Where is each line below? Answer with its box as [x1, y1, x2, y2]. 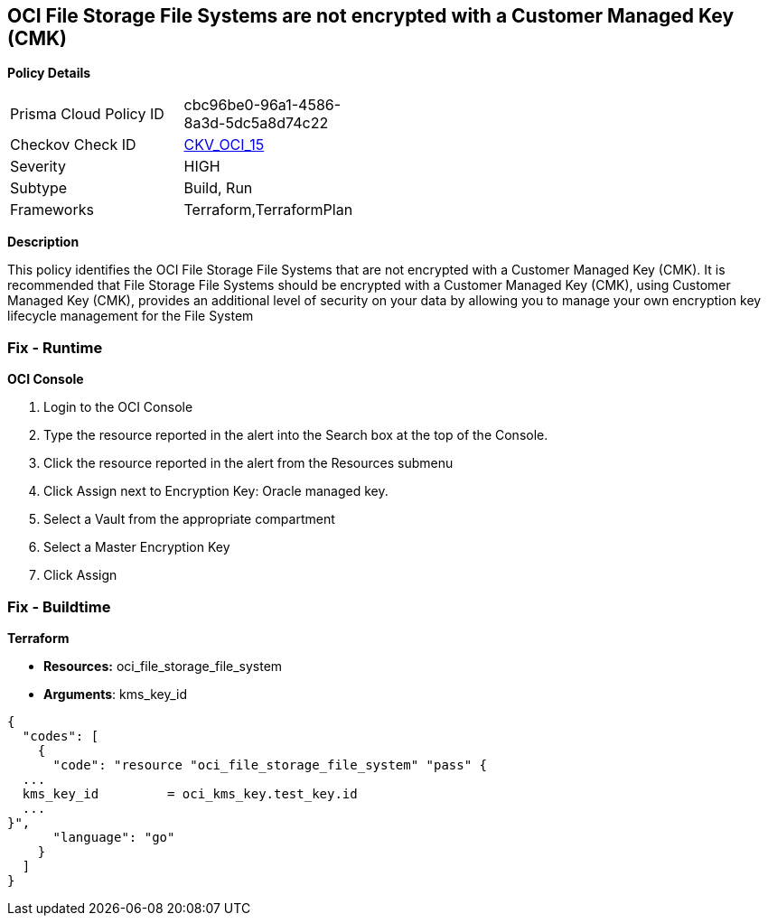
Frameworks [10, 200, 94, 219]
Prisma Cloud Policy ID [10, 105, 164, 124]
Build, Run [183, 179, 253, 198]
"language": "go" [52, 829, 175, 844]
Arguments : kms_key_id [43, 685, 188, 702]
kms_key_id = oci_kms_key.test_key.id [22, 786, 358, 801]
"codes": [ [22, 728, 99, 743]
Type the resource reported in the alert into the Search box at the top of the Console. [43, 427, 548, 443]
